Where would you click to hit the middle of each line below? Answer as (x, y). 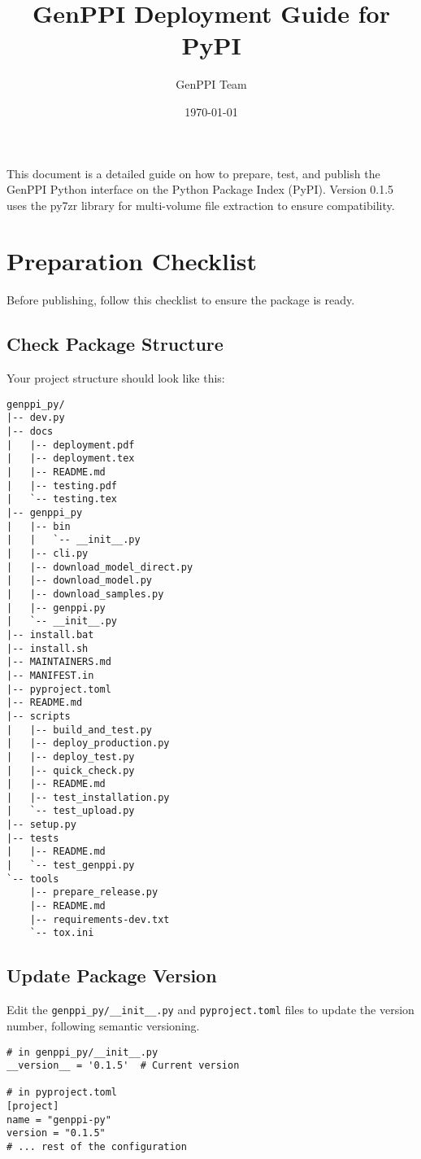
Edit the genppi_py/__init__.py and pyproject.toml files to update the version (210, 1010)
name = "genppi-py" (59, 1120)
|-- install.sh (48, 648)
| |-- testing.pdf (62, 485)
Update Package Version (112, 975)
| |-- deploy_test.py (71, 757)
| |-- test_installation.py (88, 797)
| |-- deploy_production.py (88, 744)
